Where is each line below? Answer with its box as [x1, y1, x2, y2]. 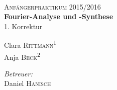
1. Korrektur [4, 21, 43, 31]
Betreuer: [4, 68, 33, 78]
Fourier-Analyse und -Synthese [4, 11, 113, 22]
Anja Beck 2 [4, 50, 40, 62]
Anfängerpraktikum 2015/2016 [4, 1, 101, 12]
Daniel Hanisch [4, 78, 51, 88]
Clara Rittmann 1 [4, 38, 57, 50]
